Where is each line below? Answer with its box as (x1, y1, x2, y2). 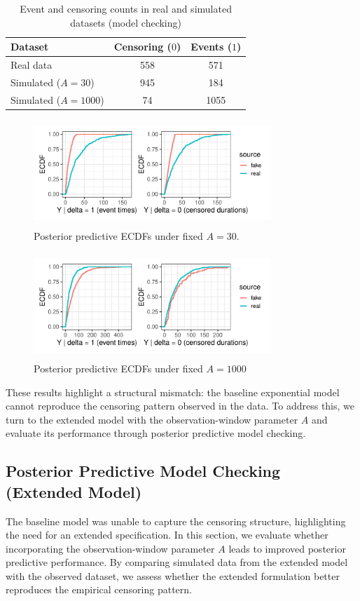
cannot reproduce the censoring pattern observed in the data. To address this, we (6, 398, 355, 413)
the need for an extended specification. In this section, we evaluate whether (6, 527, 328, 542)
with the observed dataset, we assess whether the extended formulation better (6, 568, 340, 583)
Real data (11, 58, 53, 72)
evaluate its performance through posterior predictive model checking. (6, 426, 306, 440)
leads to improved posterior (228, 541, 346, 555)
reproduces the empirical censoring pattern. (6, 582, 192, 597)
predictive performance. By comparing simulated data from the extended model (6, 555, 348, 569)
